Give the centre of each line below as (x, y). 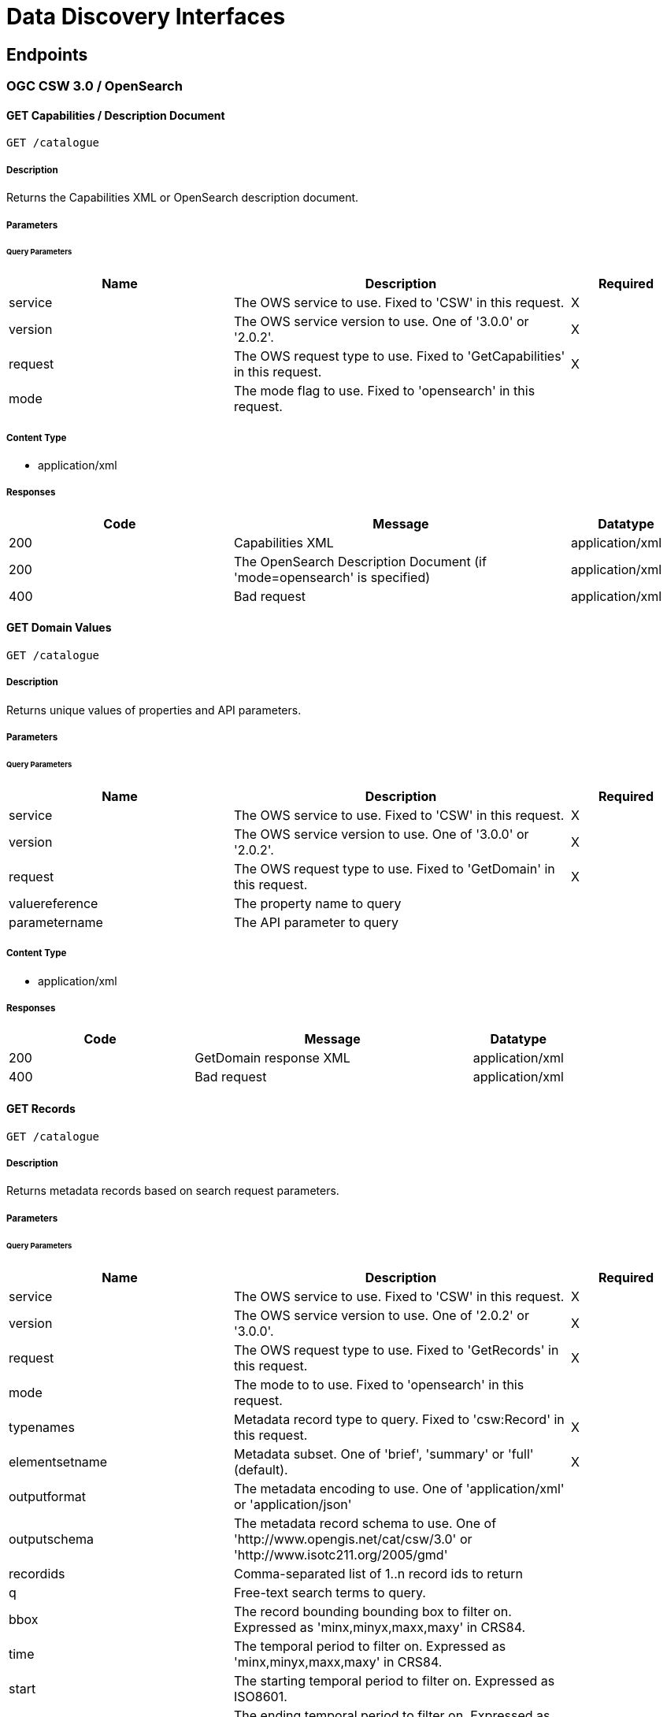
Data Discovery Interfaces (146, 17)
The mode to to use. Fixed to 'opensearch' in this (379, 1384)
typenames (42, 1427)
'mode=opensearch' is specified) (332, 577)
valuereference (54, 903)
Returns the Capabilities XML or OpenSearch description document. (183, 198)
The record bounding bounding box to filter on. (372, 1611)
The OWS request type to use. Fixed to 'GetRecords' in (396, 1350)
